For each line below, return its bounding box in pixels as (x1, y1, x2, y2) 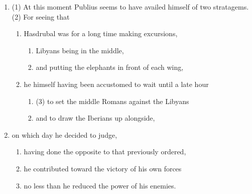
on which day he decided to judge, (12, 129, 117, 140)
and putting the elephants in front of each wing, (36, 62, 184, 72)
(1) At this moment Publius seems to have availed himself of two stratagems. (12, 2, 249, 12)
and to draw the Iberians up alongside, (36, 113, 155, 123)
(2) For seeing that (12, 11, 70, 22)
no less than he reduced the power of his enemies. (24, 180, 176, 190)
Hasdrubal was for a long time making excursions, (24, 28, 178, 39)
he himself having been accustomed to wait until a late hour (24, 78, 209, 89)
